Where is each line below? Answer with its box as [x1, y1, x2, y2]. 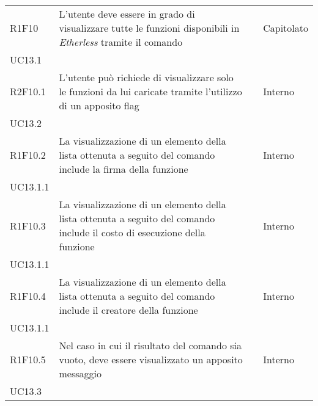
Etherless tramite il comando [59, 35, 183, 49]
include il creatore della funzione [59, 303, 198, 317]
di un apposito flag [59, 98, 139, 112]
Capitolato [263, 21, 308, 35]
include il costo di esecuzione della [59, 225, 205, 239]
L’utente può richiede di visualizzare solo [59, 70, 234, 84]
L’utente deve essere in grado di [59, 7, 195, 21]
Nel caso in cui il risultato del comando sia [59, 338, 242, 352]
